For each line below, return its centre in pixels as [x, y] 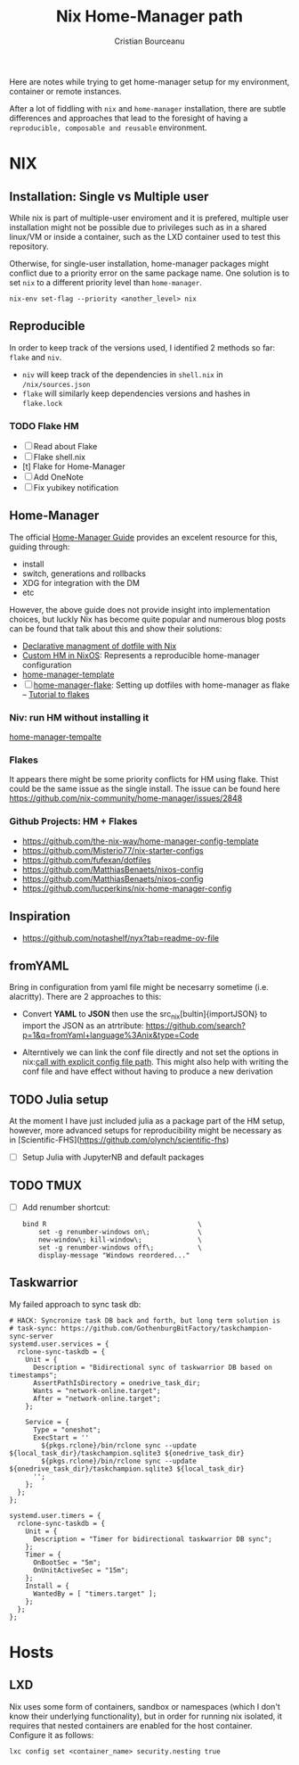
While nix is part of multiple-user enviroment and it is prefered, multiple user [149, 218]
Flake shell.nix [60, 458]
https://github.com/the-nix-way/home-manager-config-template [141, 841]
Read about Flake [65, 447]
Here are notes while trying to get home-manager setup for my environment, [149, 81]
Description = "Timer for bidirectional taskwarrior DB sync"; [153, 1539]
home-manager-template [68, 674]
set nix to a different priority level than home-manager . [106, 282]
